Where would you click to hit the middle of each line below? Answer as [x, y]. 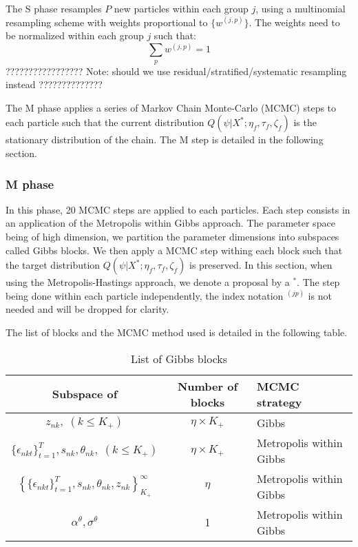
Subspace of [85, 394]
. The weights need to [294, 22]
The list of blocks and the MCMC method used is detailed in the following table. [177, 332]
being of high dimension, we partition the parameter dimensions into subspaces [172, 237]
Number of [208, 386]
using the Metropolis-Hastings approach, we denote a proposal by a [148, 282]
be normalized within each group [75, 35]
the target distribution [53, 265]
